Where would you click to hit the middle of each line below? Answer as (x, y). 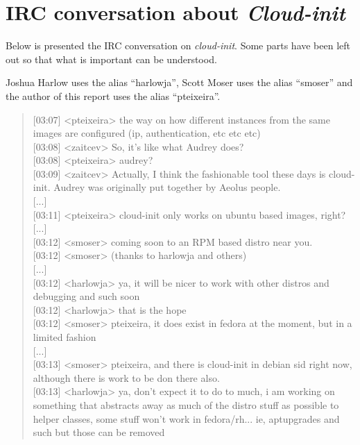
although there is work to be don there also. (126, 377)
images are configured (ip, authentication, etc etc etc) (147, 133)
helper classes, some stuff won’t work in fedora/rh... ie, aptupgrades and (186, 418)
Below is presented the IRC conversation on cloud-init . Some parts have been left (178, 45)
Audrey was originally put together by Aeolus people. (167, 187)
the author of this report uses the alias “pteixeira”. (113, 95)
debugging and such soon (86, 296)
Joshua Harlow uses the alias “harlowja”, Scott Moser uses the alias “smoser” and (179, 82)
